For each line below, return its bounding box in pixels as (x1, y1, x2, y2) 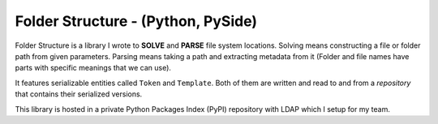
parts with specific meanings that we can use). (15, 63, 172, 73)
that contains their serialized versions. (15, 89, 143, 99)
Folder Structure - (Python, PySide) (15, 12, 258, 30)
